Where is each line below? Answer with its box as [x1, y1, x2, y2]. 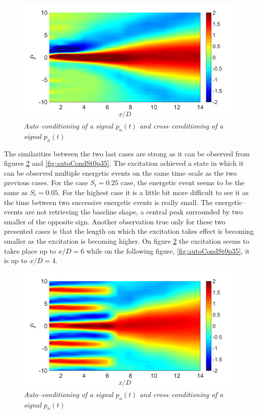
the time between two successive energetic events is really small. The [4, 197, 213, 207]
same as [4, 187, 28, 198]
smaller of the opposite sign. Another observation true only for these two [4, 216, 226, 226]
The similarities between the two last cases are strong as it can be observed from [4, 148, 250, 158]
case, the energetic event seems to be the [120, 177, 245, 188]
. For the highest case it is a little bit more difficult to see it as [58, 187, 249, 198]
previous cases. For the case [4, 177, 88, 188]
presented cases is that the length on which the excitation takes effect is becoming [4, 226, 254, 236]
